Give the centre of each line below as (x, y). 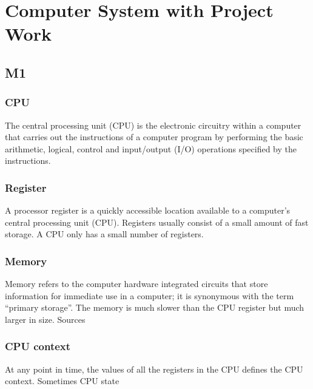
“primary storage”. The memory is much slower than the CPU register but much (155, 307)
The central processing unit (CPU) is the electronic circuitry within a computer (153, 125)
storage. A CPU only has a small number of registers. (104, 234)
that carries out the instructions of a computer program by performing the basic (154, 137)
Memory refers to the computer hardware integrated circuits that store (136, 284)
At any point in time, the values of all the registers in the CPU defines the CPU (154, 369)
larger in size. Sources (45, 319)
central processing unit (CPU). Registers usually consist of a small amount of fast (157, 222)
